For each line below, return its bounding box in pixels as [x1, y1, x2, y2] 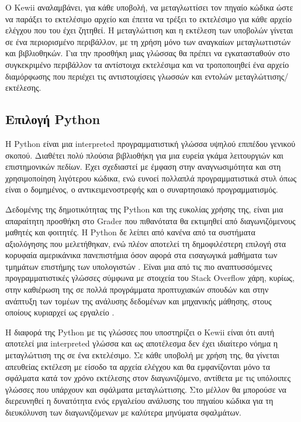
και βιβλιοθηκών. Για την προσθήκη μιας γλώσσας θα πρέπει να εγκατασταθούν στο [5, 47, 290, 59]
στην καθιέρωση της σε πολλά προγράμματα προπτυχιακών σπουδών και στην [5, 283, 269, 296]
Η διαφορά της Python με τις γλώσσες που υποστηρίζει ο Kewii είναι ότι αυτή [5, 325, 275, 338]
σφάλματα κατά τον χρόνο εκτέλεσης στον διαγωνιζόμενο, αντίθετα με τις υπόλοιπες [5, 372, 290, 384]
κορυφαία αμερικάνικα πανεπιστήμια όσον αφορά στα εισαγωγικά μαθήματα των [5, 249, 278, 261]
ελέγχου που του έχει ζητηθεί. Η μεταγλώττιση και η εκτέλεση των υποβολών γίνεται [5, 24, 293, 36]
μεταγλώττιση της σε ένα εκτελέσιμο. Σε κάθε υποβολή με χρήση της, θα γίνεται [5, 349, 279, 361]
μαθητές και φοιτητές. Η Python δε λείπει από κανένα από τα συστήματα [5, 226, 255, 238]
